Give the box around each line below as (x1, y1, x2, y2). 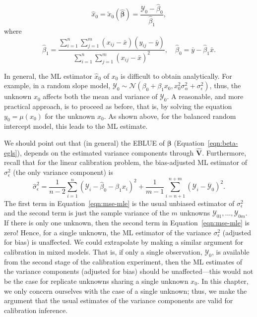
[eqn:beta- (207, 138, 238, 148)
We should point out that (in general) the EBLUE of (4, 138, 165, 148)
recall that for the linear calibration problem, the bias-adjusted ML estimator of (4, 157, 247, 167)
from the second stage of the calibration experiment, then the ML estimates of (4, 256, 243, 266)
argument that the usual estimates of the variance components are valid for (4, 295, 233, 306)
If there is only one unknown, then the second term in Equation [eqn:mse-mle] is (4, 217, 250, 228)
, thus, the (209, 80, 241, 91)
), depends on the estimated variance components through (17, 147, 194, 158)
